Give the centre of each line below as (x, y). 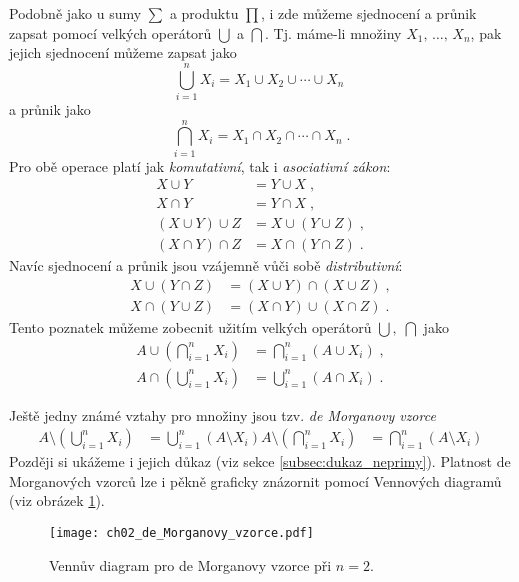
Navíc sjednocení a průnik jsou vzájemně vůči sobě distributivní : (206, 265)
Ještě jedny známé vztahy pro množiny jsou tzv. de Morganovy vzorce (222, 414)
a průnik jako (50, 108)
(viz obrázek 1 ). (57, 500)
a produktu (204, 13)
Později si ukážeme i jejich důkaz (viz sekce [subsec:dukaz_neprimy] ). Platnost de (260, 461)
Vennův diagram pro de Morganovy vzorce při (190, 564)
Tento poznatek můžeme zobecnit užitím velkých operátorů (190, 327)
